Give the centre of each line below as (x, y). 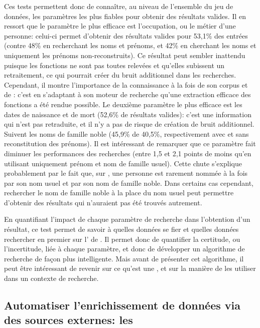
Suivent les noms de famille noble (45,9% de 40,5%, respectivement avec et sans (126, 133)
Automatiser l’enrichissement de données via (122, 305)
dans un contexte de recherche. (51, 278)
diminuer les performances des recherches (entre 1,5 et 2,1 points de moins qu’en (128, 153)
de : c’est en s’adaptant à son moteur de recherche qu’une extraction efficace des (127, 94)
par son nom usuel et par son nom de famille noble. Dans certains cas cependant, (129, 183)
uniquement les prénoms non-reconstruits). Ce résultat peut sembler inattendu (125, 55)
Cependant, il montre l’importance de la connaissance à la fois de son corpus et (126, 84)
